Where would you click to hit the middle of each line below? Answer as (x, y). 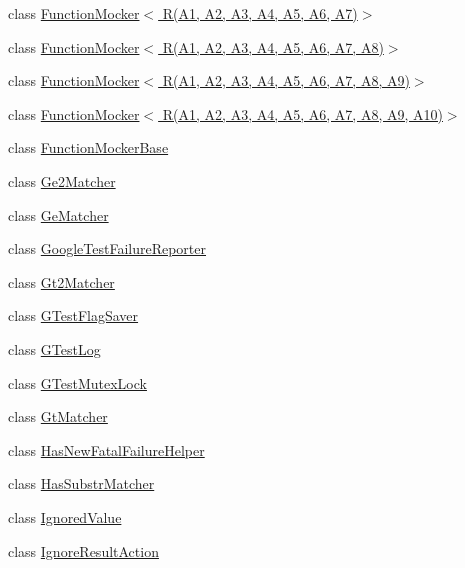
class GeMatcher (58, 214)
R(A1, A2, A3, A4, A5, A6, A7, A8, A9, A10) (302, 113)
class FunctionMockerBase (88, 147)
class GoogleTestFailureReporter (107, 248)
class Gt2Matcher (61, 281)
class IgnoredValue (65, 516)
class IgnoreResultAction (83, 550)
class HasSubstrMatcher (81, 483)
